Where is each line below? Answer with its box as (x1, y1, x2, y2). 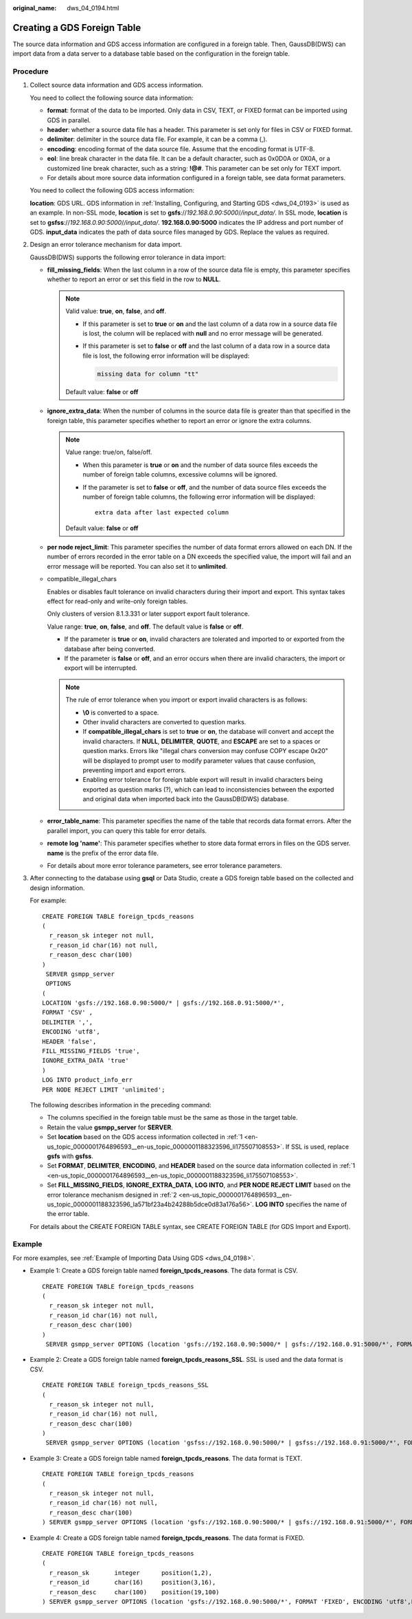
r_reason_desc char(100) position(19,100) (49, 1588, 220, 1596)
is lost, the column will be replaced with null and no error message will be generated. (82, 329, 323, 338)
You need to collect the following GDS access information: (30, 186, 195, 195)
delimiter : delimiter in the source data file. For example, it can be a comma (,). (47, 135, 268, 144)
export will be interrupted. (64, 664, 137, 672)
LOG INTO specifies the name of (255, 1200, 347, 1208)
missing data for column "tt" (97, 370, 199, 378)
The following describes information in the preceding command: (30, 1101, 212, 1109)
